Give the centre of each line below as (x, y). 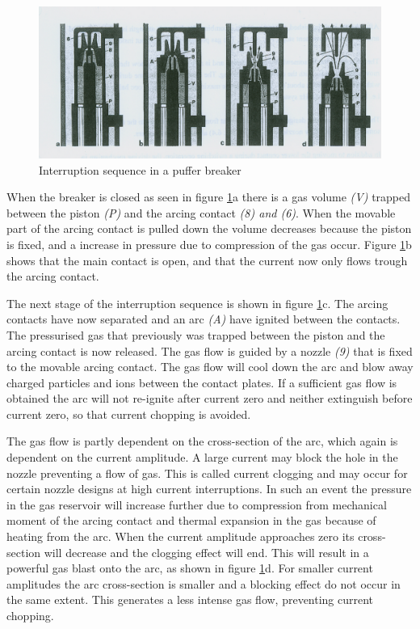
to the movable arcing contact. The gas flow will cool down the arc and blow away (210, 367)
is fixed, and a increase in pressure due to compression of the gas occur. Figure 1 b (209, 244)
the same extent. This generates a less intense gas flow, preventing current (190, 599)
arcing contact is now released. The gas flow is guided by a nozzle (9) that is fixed (210, 350)
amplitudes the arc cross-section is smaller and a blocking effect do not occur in (204, 583)
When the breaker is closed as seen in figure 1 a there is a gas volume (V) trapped (209, 197)
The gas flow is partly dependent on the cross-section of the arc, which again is (202, 441)
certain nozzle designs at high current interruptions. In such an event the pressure (209, 489)
